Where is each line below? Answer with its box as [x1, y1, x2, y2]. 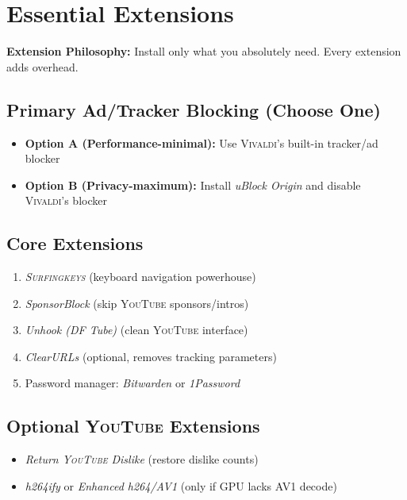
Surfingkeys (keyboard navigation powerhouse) [25, 268, 256, 285]
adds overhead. [6, 58, 79, 75]
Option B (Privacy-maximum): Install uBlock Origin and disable [25, 176, 361, 193]
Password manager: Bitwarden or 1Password [25, 375, 240, 391]
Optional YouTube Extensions [6, 413, 260, 438]
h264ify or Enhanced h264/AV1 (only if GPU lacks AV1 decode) [25, 477, 337, 494]
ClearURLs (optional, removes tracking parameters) [25, 348, 277, 364]
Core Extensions [6, 231, 144, 256]
